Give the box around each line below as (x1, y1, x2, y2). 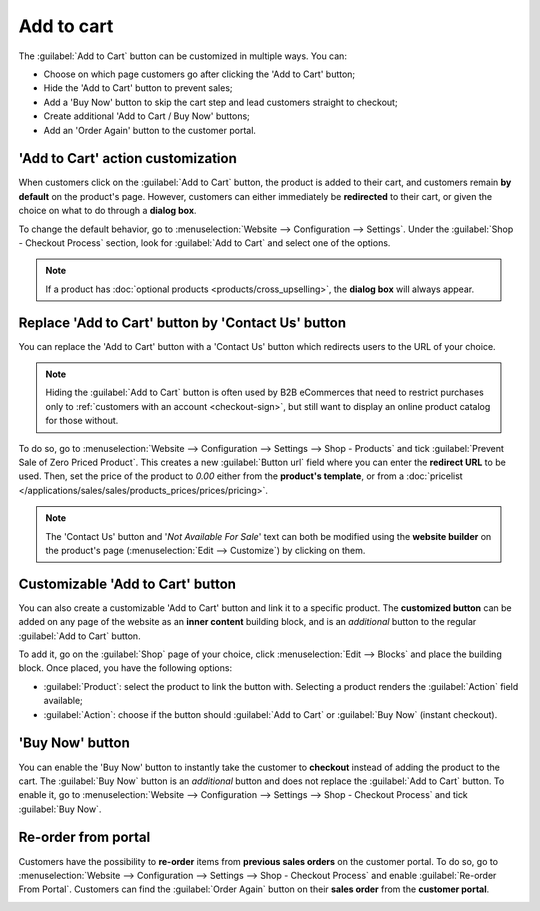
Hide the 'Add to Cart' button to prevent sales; (43, 82, 234, 94)
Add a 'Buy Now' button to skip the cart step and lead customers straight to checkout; (43, 96, 399, 108)
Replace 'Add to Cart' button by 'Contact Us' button (18, 314, 347, 331)
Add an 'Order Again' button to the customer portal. (43, 124, 257, 136)
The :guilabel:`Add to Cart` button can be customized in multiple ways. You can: (18, 50, 347, 62)
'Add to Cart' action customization (18, 150, 237, 167)
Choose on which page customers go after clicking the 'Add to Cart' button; (43, 68, 356, 80)
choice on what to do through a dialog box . (18, 205, 197, 217)
